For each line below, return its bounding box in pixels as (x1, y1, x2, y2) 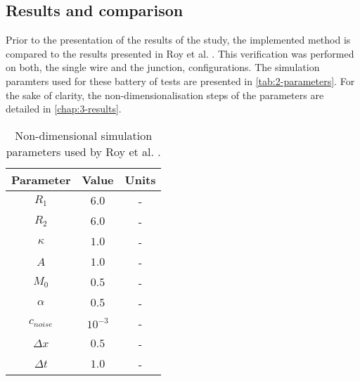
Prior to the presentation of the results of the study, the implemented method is (6, 32, 351, 47)
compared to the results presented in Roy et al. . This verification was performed (6, 46, 354, 60)
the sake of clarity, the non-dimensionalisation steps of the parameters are (6, 87, 324, 102)
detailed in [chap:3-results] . (6, 101, 122, 116)
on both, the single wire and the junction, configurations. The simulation (6, 60, 320, 75)
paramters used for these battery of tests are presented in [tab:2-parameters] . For (6, 73, 355, 88)
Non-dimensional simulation (15, 127, 153, 143)
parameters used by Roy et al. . (6, 143, 161, 160)
